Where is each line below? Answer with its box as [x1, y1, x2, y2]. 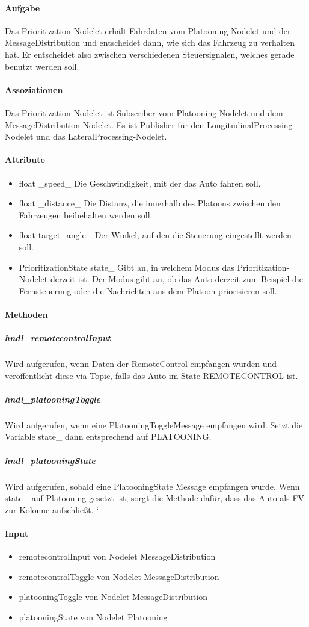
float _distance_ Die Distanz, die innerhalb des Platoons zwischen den [19, 197, 281, 209]
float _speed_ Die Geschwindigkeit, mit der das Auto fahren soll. [19, 176, 261, 189]
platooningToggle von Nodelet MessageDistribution [19, 590, 207, 603]
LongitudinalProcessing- [207, 118, 296, 131]
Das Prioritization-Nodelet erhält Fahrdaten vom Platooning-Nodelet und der [5, 24, 291, 37]
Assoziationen [5, 83, 63, 96]
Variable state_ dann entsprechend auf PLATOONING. [5, 430, 212, 443]
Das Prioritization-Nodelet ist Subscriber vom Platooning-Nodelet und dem [5, 106, 283, 119]
